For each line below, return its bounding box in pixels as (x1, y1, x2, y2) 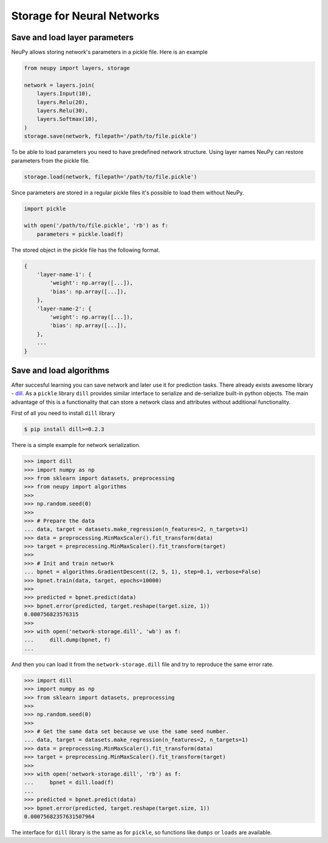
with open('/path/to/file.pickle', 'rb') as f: (24, 222, 168, 229)
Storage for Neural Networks (11, 9, 160, 23)
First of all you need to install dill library (11, 409, 115, 417)
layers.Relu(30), (36, 107, 89, 114)
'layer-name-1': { (36, 271, 92, 278)
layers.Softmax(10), (36, 116, 98, 123)
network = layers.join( (24, 82, 95, 88)
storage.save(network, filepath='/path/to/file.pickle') (24, 133, 197, 140)
